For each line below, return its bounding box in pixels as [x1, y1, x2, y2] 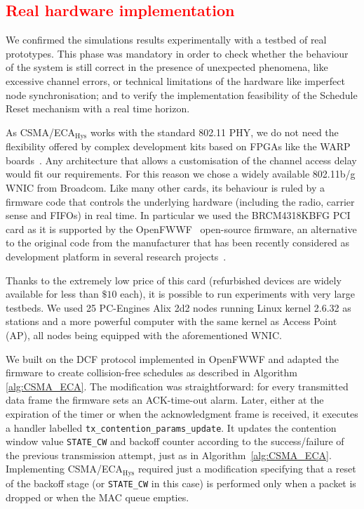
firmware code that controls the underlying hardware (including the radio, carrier [6, 194, 355, 209]
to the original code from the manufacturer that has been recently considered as [6, 235, 350, 250]
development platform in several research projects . [6, 249, 227, 263]
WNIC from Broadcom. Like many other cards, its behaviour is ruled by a [6, 180, 325, 194]
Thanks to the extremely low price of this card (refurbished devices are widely [6, 272, 342, 287]
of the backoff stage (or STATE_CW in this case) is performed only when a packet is [6, 475, 356, 490]
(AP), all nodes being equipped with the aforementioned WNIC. [6, 327, 282, 342]
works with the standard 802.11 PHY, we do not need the [90, 124, 339, 139]
